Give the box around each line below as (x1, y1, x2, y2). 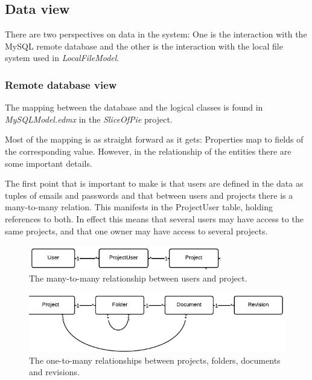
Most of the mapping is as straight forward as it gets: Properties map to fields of (5, 133, 304, 146)
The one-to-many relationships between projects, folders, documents (29, 353, 281, 366)
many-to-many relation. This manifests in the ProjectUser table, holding (5, 201, 273, 213)
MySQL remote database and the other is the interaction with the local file (5, 39, 283, 52)
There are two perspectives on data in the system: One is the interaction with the (5, 28, 307, 40)
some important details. (5, 156, 92, 169)
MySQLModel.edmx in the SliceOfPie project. (5, 112, 173, 125)
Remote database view (5, 77, 117, 92)
